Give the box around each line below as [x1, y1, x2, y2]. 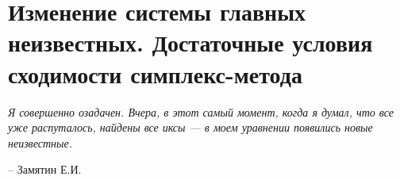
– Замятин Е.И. [8, 161, 82, 178]
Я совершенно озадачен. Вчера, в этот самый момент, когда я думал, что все [8, 103, 394, 120]
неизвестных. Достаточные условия [8, 26, 373, 59]
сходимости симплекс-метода [8, 57, 302, 90]
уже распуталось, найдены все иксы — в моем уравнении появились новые [8, 119, 373, 136]
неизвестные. [8, 134, 72, 151]
